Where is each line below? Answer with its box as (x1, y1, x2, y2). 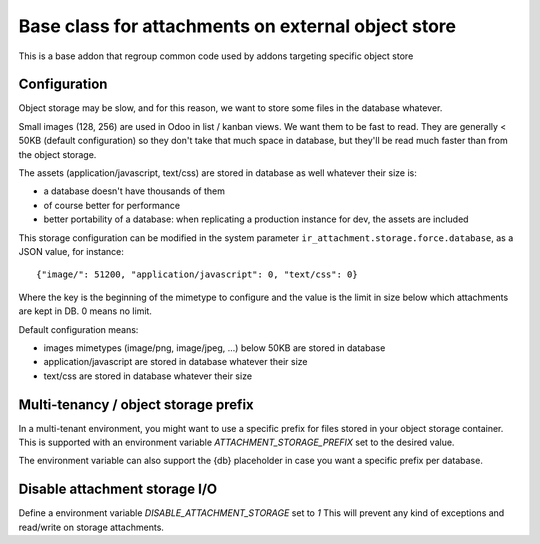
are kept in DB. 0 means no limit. (18, 305, 152, 317)
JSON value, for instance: (18, 245, 125, 257)
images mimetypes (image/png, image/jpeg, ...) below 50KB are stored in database (43, 341, 386, 354)
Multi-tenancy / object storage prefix (18, 396, 254, 413)
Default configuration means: (18, 323, 139, 335)
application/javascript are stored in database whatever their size (43, 356, 308, 368)
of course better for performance (43, 199, 180, 211)
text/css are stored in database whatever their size (43, 370, 253, 382)
